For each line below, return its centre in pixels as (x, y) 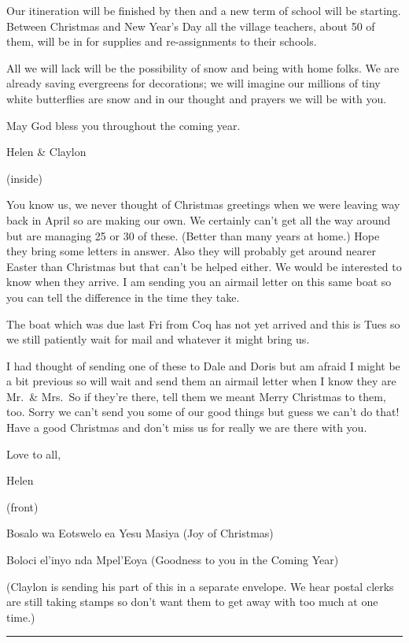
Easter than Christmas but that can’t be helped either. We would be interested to (204, 266)
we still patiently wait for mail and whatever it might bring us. (158, 339)
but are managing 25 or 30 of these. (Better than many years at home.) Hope (193, 235)
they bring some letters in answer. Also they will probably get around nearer (191, 251)
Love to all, (34, 453)
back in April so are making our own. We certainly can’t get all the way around (199, 219)
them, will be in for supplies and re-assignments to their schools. (162, 41)
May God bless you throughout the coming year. (123, 125)
